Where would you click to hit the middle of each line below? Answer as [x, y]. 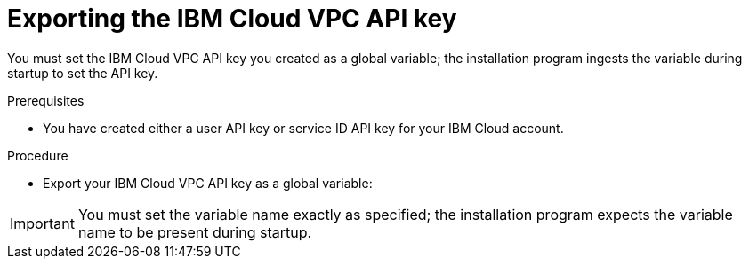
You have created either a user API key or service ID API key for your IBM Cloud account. [303, 128]
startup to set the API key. [83, 73]
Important [42, 223]
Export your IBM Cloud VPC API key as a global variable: [208, 183]
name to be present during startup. [195, 232]
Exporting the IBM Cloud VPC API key [232, 19]
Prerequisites [46, 100]
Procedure [38, 155]
